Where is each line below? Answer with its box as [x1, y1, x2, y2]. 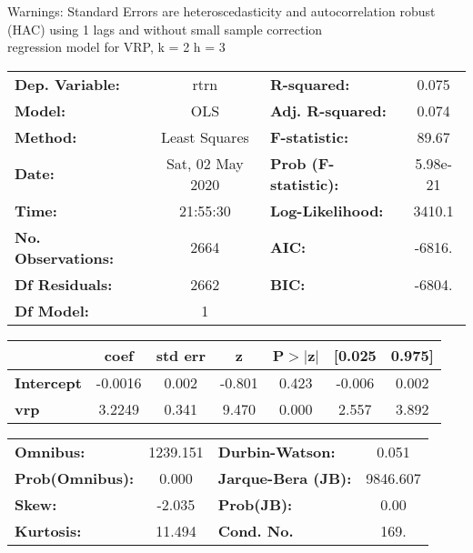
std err [156, 344, 206, 366]
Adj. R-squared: [269, 99, 387, 121]
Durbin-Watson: [217, 440, 336, 462]
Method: [15, 126, 77, 147]
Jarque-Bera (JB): [217, 467, 352, 488]
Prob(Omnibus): [15, 467, 135, 488]
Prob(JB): [217, 493, 293, 515]
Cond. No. [217, 519, 294, 541]
